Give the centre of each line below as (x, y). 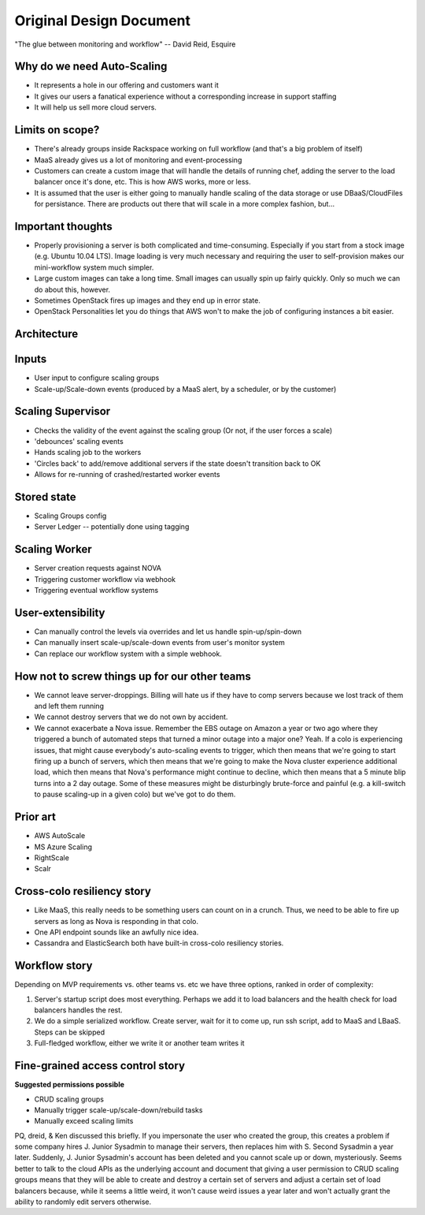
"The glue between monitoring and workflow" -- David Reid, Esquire (125, 44)
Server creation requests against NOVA (98, 568)
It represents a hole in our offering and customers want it (127, 85)
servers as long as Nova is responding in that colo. (116, 921)
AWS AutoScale (60, 836)
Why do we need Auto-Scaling (91, 67)
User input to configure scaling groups (97, 378)
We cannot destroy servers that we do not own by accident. (131, 717)
